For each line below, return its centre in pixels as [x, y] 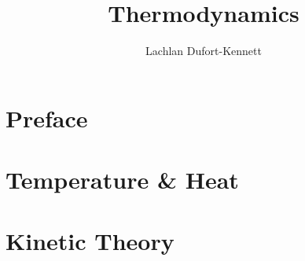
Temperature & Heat [122, 180]
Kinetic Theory [90, 241]
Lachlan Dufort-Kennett [204, 51]
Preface [47, 118]
